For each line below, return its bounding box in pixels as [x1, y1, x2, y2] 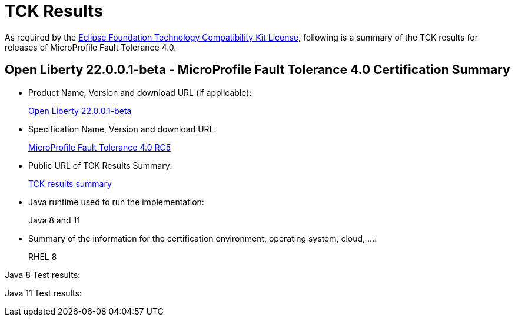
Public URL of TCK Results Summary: [28, 160, 172, 170]
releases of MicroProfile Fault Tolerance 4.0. [5, 42, 177, 52]
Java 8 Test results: [5, 269, 81, 280]
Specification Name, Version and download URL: [28, 123, 217, 134]
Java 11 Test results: [5, 287, 82, 298]
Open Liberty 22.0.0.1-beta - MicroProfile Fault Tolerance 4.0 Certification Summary [5, 62, 510, 78]
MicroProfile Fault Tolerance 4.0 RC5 [28, 142, 171, 152]
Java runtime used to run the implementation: [28, 196, 204, 207]
